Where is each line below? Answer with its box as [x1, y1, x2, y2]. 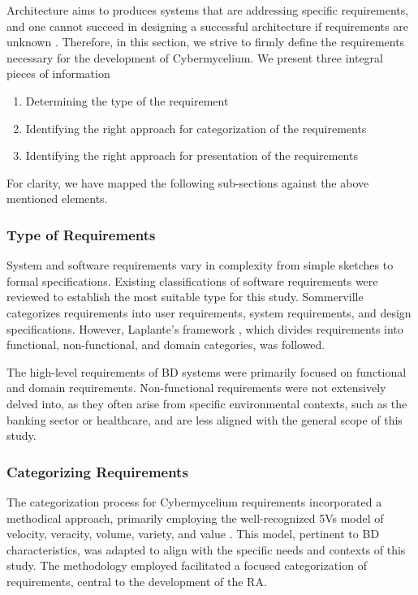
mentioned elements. [6, 190, 108, 207]
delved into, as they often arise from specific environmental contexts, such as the [6, 395, 407, 412]
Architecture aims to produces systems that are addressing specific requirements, [6, 2, 409, 18]
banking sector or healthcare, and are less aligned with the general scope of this [6, 411, 403, 428]
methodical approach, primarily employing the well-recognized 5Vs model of [6, 509, 384, 526]
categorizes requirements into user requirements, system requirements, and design [6, 304, 412, 321]
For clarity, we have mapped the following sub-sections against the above [6, 174, 369, 191]
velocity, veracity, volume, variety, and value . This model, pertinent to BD [6, 525, 380, 542]
